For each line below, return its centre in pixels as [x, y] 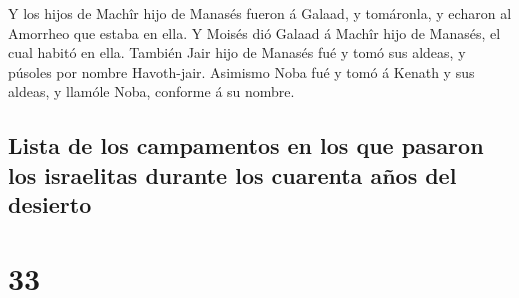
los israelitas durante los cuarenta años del [232, 174]
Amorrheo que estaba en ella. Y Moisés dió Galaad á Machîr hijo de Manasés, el [254, 32]
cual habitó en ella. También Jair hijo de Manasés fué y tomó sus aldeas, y [237, 52]
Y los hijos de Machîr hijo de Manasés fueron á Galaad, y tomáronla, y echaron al [260, 13]
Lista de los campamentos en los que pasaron [246, 145]
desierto [50, 204]
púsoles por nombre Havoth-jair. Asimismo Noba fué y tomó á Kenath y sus [241, 71]
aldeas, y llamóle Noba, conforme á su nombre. [151, 91]
